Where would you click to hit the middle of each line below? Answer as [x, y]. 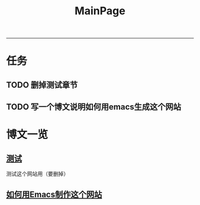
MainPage [100, 11]
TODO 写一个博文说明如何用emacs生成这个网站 [94, 107]
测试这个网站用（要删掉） [37, 174]
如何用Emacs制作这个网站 [54, 194]
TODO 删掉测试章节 [42, 85]
